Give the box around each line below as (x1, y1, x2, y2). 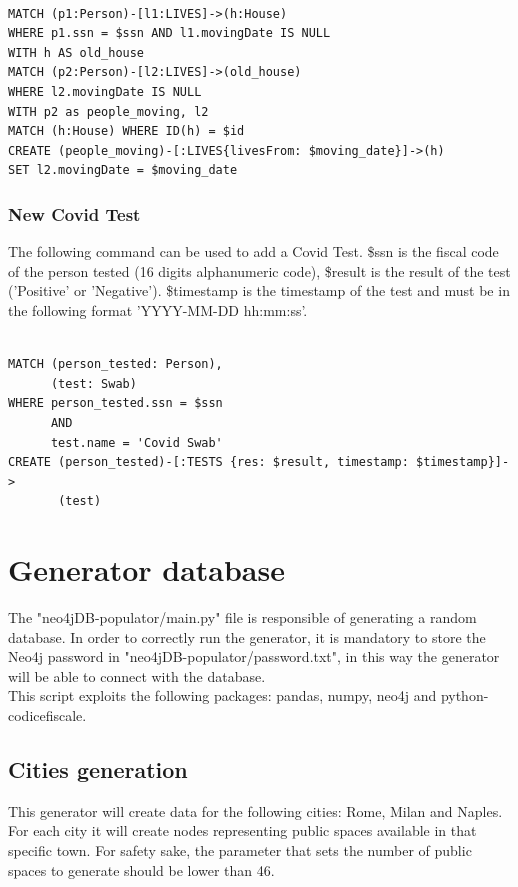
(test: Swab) (50, 376, 137, 391)
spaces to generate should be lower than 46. (8, 859, 275, 880)
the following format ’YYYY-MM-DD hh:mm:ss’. (8, 299, 308, 320)
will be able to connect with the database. (8, 665, 266, 686)
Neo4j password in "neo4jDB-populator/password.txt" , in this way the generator (8, 646, 500, 667)
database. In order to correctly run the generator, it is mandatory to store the (8, 626, 486, 647)
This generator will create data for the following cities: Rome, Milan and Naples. (8, 800, 503, 821)
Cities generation (8, 753, 188, 784)
